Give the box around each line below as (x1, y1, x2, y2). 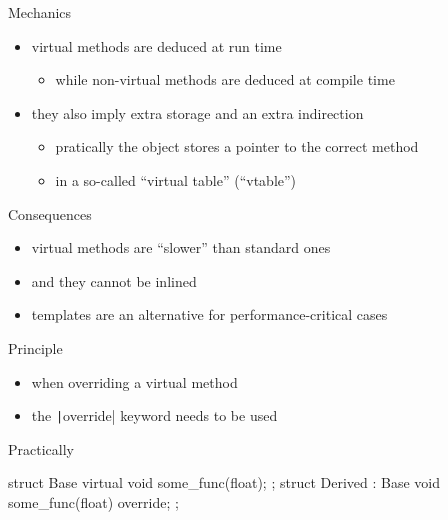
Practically (8, 438, 74, 459)
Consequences (8, 203, 92, 224)
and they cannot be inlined (31, 270, 197, 291)
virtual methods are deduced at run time (31, 35, 282, 56)
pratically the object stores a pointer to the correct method (55, 136, 419, 157)
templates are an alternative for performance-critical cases (31, 304, 388, 325)
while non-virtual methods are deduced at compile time (55, 69, 395, 90)
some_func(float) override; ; (8, 491, 179, 512)
